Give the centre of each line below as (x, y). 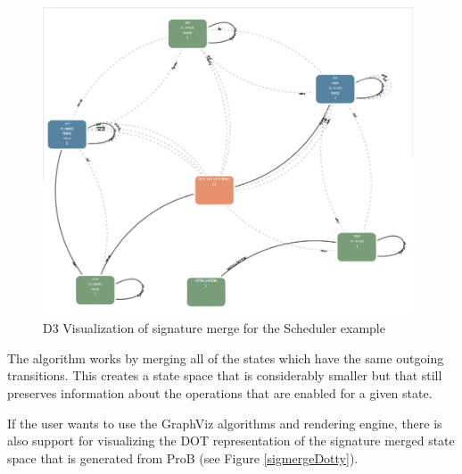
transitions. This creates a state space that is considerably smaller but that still (225, 375)
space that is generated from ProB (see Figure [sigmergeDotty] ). (183, 457)
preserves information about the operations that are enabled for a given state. (220, 393)
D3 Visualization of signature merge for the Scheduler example (214, 328)
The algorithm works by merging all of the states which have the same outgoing (226, 358)
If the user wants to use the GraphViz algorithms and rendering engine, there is (225, 423)
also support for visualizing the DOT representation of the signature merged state (231, 441)
